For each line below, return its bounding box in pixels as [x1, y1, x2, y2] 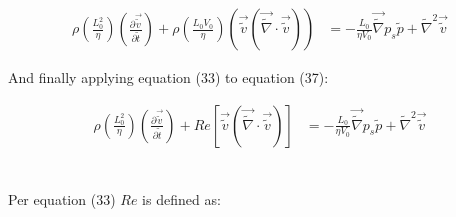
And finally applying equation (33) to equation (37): [8, 67, 329, 88]
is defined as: [142, 188, 221, 209]
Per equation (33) [8, 188, 116, 209]
